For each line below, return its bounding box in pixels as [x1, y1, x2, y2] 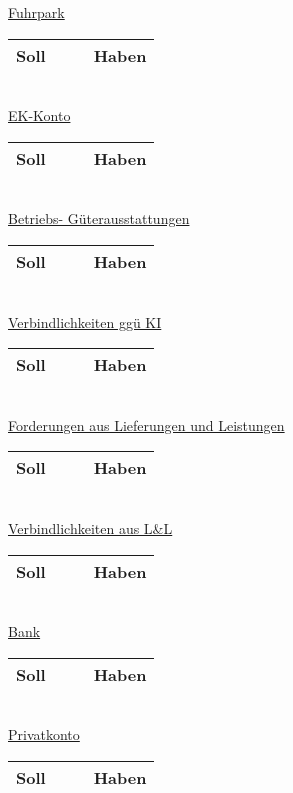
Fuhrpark [8, 2, 65, 22]
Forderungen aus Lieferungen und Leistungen [8, 414, 285, 435]
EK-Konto [8, 105, 71, 126]
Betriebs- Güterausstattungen [8, 208, 190, 229]
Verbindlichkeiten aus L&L [8, 517, 173, 538]
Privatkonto [8, 724, 80, 745]
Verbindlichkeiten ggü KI [8, 311, 162, 332]
